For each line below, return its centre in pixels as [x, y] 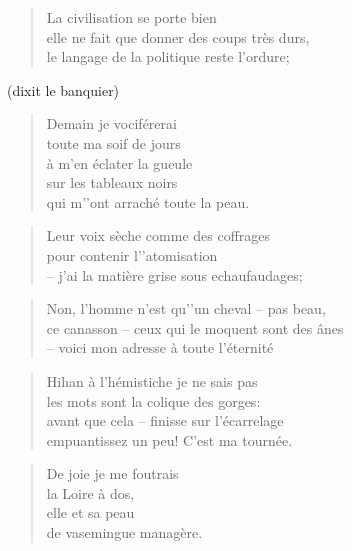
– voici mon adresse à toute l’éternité [160, 347]
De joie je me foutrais [112, 473]
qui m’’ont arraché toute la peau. [148, 201]
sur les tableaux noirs [112, 182]
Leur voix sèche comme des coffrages [158, 235]
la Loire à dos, [90, 492]
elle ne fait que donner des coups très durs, [178, 36]
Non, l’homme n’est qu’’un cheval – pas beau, [186, 308]
